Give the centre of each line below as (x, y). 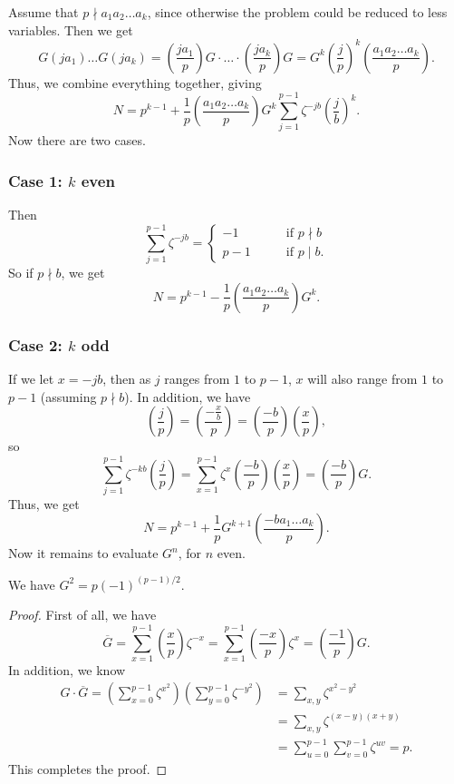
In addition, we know (67, 669)
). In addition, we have (188, 396)
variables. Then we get (71, 29)
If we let (31, 378)
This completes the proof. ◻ (88, 769)
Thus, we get (44, 503)
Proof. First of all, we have (82, 615)
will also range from (362, 378)
